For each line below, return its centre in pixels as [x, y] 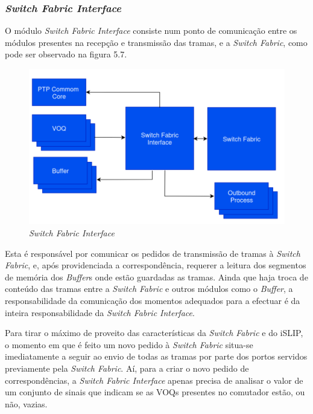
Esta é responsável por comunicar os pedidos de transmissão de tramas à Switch [153, 253]
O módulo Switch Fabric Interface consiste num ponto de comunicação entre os [151, 31]
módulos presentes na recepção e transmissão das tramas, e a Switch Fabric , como [156, 42]
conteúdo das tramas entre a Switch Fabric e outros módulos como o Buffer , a [149, 289]
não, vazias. [26, 403]
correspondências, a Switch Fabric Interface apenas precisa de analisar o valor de [154, 380]
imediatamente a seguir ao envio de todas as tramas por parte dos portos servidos [156, 356]
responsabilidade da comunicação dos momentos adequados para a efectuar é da [153, 301]
